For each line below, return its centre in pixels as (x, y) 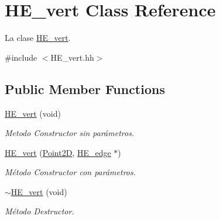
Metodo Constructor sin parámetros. (70, 133)
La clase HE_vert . (38, 38)
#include (21, 57)
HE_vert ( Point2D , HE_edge (58, 152)
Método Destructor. (39, 211)
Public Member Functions (85, 88)
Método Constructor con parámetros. (71, 172)
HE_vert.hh (72, 57)
